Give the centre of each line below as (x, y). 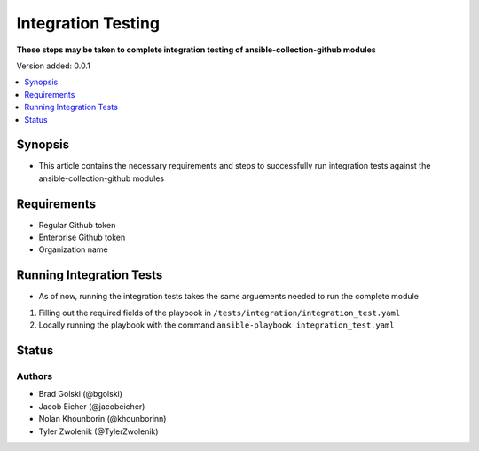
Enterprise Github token (82, 237)
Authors (35, 376)
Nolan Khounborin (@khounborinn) (102, 419)
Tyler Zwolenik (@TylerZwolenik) (98, 431)
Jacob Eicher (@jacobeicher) (92, 406)
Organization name (73, 249)
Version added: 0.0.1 (53, 66)
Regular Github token (77, 225)
